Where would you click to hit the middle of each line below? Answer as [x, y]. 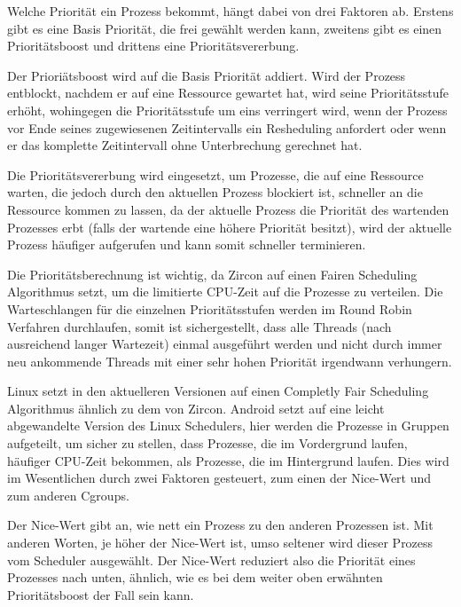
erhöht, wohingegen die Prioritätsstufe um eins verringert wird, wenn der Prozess [227, 110]
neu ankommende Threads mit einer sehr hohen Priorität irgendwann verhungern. [230, 361]
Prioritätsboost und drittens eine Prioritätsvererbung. [153, 46]
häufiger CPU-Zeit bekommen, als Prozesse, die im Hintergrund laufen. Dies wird [228, 460]
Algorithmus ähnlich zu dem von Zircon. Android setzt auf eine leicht [196, 408]
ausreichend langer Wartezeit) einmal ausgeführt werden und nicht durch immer [225, 344]
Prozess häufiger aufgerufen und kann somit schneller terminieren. [187, 244]
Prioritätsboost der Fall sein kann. [101, 594]
